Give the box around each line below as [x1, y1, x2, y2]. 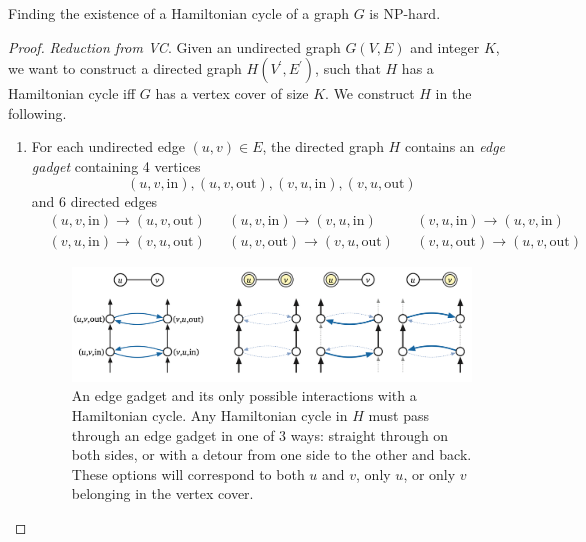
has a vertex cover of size [155, 83, 309, 104]
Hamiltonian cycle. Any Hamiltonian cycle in [71, 404, 348, 425]
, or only [403, 463, 456, 484]
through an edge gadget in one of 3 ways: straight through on [71, 424, 449, 445]
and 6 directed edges [31, 190, 158, 211]
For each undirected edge [31, 136, 185, 157]
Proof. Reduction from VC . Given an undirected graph [8, 36, 341, 57]
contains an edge [404, 136, 506, 157]
